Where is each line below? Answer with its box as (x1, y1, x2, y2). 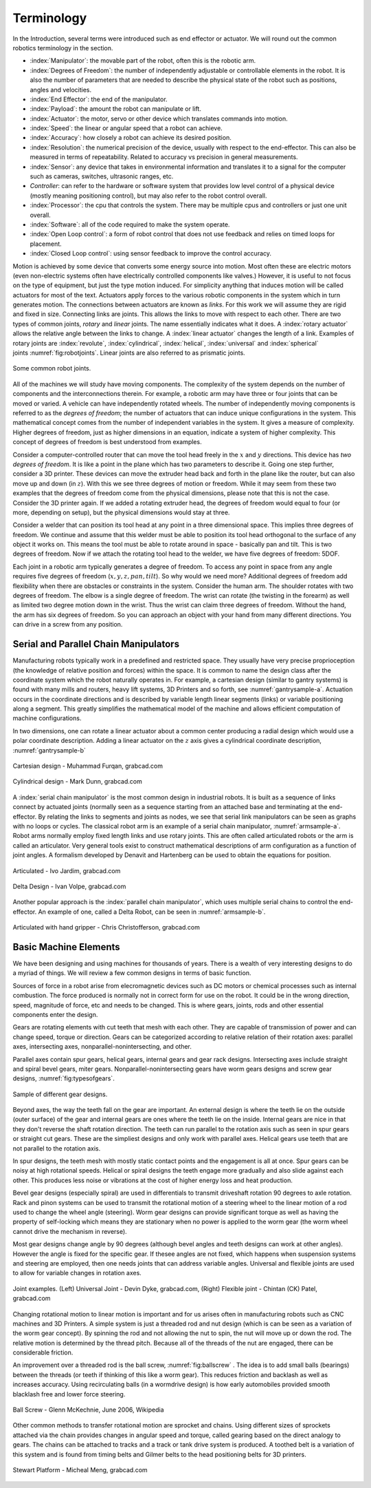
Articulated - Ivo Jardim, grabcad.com (12, 866, 121, 874)
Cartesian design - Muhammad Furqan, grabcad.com (12, 762, 164, 771)
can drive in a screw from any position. (12, 620, 123, 629)
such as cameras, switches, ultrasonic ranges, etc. (30, 172, 174, 180)
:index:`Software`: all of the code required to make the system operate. (30, 220, 230, 229)
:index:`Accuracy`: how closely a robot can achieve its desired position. (30, 134, 232, 142)
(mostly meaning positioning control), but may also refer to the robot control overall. (30, 191, 267, 200)
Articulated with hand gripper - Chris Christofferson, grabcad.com (12, 923, 201, 932)
